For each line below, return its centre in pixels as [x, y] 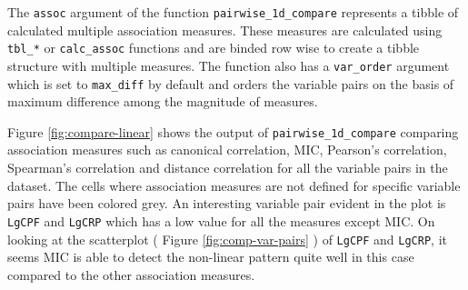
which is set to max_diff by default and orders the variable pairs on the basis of [231, 83]
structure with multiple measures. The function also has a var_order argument [229, 65]
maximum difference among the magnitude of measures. [163, 101]
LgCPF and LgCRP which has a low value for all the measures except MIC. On [221, 220]
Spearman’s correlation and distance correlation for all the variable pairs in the [228, 168]
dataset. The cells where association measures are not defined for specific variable [234, 185]
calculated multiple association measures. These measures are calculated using [225, 30]
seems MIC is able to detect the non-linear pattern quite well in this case [211, 257]
